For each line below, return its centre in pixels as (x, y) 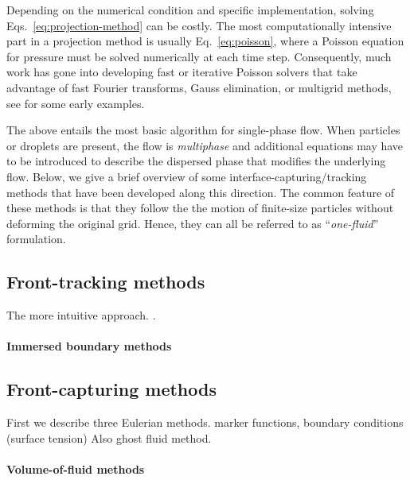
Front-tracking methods (106, 282)
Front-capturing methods (111, 389)
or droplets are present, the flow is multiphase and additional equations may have (205, 145)
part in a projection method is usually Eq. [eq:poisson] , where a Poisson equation (205, 41)
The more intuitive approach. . (81, 315)
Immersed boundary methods (89, 346)
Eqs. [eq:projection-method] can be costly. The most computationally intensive (199, 25)
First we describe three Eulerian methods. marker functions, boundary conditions (205, 422)
